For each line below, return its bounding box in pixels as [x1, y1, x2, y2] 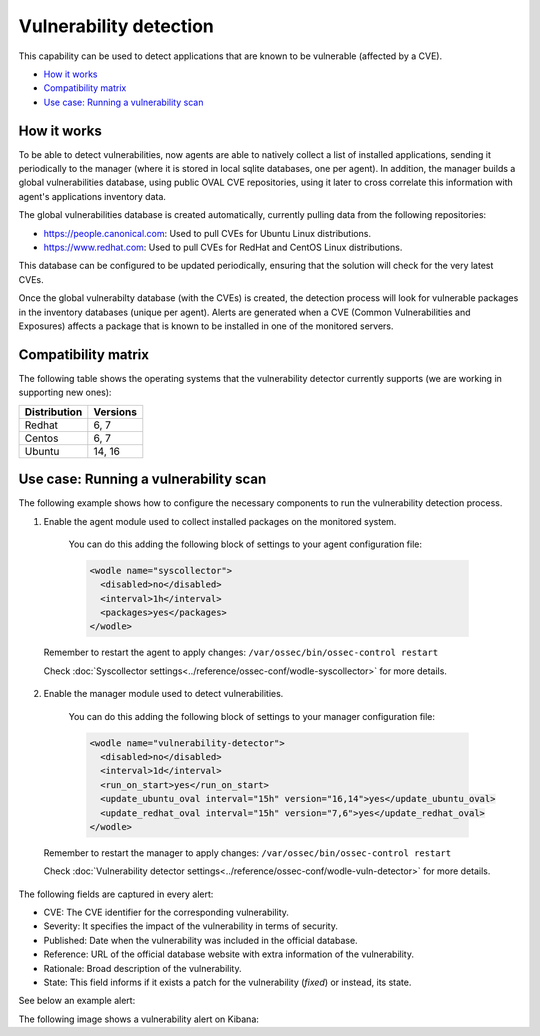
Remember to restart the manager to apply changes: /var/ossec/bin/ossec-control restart [43, 846, 452, 859]
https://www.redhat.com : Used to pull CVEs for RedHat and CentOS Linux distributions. [43, 241, 403, 253]
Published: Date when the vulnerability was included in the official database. [43, 934, 359, 946]
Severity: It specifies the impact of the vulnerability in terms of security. [43, 920, 339, 932]
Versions [93, 405, 137, 419]
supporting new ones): [18, 386, 112, 399]
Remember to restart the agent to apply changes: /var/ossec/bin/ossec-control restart [43, 646, 439, 659]
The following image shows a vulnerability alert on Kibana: [18, 1013, 260, 1025]
